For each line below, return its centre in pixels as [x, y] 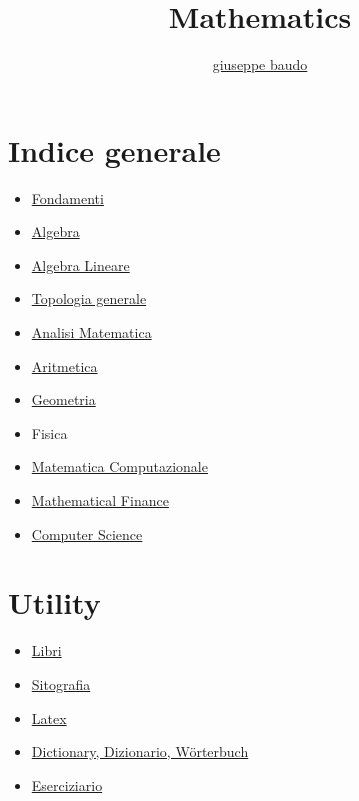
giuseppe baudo [260, 64]
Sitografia [61, 683]
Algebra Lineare [80, 264]
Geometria [63, 399]
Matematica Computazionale [119, 466]
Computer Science [87, 533]
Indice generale [114, 149]
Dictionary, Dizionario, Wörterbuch [140, 751]
